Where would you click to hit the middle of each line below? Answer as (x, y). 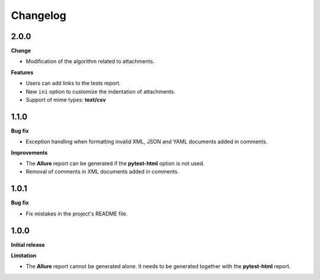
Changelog (39, 15)
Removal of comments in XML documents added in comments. (102, 172)
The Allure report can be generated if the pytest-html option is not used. (115, 163)
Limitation (24, 256)
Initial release (28, 244)
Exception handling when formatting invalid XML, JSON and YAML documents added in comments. (147, 141)
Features (22, 72)
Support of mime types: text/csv (66, 100)
